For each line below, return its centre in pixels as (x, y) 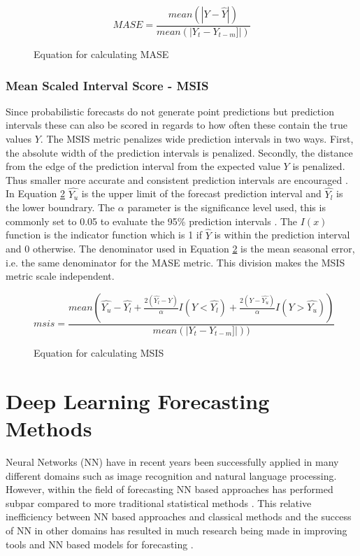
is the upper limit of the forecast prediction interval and (201, 193)
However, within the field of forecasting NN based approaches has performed (170, 489)
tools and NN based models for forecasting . (100, 544)
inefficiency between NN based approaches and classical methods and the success (179, 516)
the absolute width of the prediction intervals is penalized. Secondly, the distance (179, 152)
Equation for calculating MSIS (99, 353)
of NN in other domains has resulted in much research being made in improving (177, 530)
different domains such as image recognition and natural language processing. (171, 475)
